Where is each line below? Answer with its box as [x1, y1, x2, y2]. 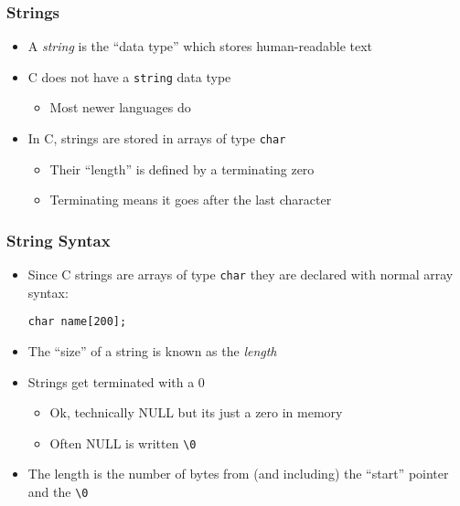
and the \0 [27, 482, 89, 501]
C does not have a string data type [27, 67, 231, 86]
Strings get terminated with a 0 [27, 372, 205, 391]
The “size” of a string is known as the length [27, 342, 277, 361]
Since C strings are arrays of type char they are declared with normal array [27, 265, 454, 284]
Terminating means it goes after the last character [49, 190, 332, 209]
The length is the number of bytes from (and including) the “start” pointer [27, 464, 449, 483]
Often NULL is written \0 [49, 433, 197, 452]
